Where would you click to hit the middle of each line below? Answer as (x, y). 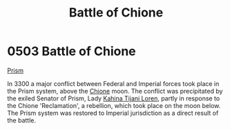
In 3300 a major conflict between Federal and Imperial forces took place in (113, 83)
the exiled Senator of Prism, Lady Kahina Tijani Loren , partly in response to (114, 98)
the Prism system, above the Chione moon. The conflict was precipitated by (115, 91)
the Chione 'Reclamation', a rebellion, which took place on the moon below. (114, 105)
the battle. (22, 120)
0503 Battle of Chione (71, 51)
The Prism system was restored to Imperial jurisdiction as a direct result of (113, 113)
